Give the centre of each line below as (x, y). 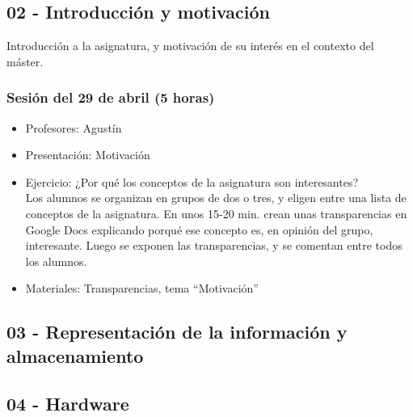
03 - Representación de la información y (177, 332)
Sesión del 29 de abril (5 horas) (111, 97)
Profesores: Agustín (74, 127)
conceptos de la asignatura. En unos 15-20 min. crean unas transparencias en (216, 213)
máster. (25, 61)
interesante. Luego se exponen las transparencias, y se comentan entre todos (214, 245)
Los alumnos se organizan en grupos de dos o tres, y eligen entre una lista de (216, 198)
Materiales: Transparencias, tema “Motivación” (142, 288)
